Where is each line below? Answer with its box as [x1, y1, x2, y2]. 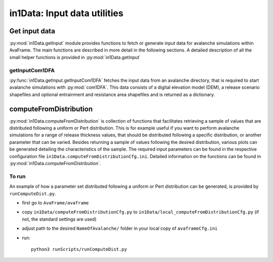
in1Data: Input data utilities [9, 8, 124, 19]
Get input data [9, 27, 56, 35]
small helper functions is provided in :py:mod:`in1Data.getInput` [9, 54, 141, 60]
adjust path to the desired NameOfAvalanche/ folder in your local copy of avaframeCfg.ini [22, 225, 218, 232]
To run [9, 173, 26, 180]
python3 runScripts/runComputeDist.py [31, 246, 127, 252]
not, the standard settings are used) [22, 216, 97, 222]
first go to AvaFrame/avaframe [22, 199, 89, 205]
